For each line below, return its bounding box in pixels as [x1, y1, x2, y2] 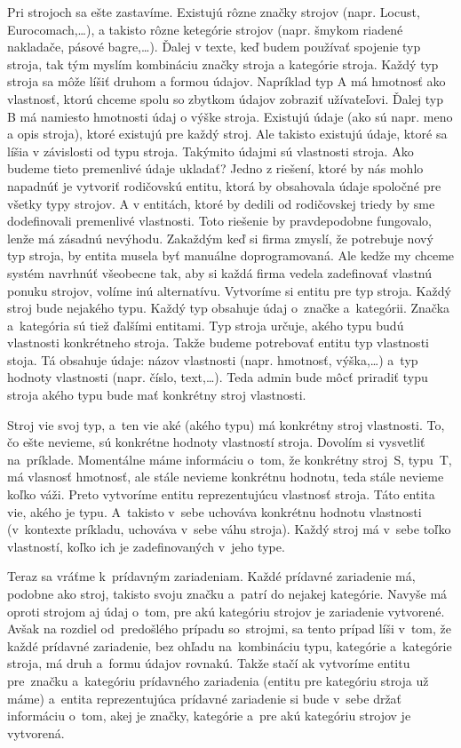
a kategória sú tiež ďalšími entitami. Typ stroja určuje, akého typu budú [7, 315, 404, 334]
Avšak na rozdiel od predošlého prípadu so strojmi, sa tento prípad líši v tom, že [7, 619, 452, 638]
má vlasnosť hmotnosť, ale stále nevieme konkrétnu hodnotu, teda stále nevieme [7, 467, 444, 486]
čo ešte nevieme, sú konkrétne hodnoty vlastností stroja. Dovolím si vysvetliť [7, 433, 425, 451]
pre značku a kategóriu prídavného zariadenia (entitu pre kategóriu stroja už [7, 671, 429, 689]
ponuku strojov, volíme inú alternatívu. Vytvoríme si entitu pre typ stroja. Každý [7, 281, 451, 299]
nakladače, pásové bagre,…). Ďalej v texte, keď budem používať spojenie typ [7, 37, 421, 56]
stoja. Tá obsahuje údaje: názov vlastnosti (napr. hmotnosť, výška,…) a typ [7, 350, 418, 369]
